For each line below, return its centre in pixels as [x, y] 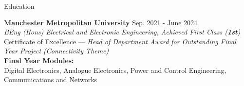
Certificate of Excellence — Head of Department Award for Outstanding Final [120, 41]
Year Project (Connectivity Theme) [56, 51]
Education [19, 6]
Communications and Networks [51, 79]
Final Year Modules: [39, 60]
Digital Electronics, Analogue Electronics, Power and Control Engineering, [115, 70]
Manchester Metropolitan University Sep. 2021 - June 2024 [101, 22]
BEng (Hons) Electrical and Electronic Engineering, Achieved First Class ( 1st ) [122, 32]
